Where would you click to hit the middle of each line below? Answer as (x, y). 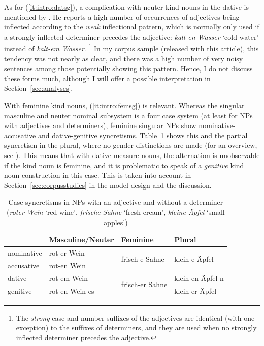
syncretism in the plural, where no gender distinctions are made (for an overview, (131, 145)
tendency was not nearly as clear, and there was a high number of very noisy (124, 58)
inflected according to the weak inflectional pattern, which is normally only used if (132, 27)
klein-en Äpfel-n (199, 278)
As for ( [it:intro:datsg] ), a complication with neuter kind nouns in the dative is (126, 7)
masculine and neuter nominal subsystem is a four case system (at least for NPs (128, 115)
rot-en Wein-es (72, 290)
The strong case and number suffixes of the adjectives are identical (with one (135, 317)
